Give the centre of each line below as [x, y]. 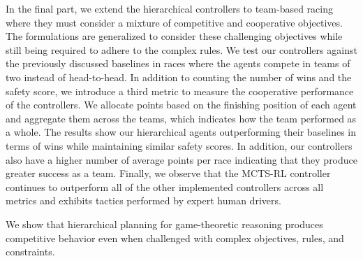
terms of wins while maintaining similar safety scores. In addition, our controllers [179, 145]
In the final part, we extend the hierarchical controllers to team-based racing [169, 8]
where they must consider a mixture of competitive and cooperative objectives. [174, 22]
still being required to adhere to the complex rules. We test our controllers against [181, 49]
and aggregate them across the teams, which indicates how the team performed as [181, 118]
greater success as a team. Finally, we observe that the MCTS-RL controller [168, 173]
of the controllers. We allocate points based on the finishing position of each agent [181, 105]
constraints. [30, 252]
